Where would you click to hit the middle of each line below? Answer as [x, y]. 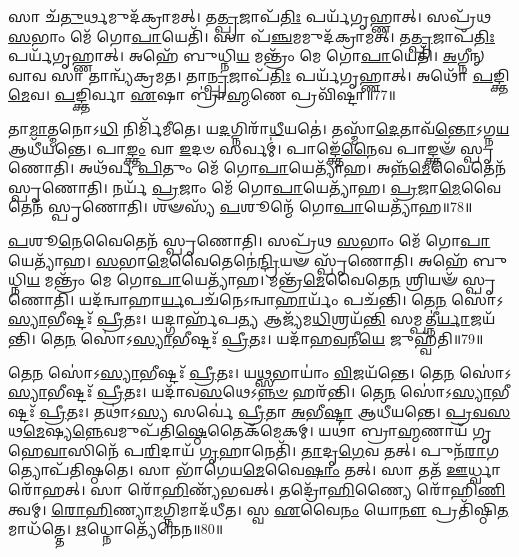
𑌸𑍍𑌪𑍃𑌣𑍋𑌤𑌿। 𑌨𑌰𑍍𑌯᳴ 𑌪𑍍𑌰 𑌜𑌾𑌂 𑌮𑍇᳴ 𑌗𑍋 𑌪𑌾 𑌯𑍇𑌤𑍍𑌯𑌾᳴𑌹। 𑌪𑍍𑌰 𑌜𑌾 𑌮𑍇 [234, 186]
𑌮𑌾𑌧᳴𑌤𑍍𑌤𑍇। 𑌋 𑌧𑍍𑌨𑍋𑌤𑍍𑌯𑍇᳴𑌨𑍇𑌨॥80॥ [116, 528]
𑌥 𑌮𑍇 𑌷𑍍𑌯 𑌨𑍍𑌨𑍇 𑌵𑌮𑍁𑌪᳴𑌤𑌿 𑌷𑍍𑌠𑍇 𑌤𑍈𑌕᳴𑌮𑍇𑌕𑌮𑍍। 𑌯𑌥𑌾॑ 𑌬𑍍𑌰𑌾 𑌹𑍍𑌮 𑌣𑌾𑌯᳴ [238, 430]
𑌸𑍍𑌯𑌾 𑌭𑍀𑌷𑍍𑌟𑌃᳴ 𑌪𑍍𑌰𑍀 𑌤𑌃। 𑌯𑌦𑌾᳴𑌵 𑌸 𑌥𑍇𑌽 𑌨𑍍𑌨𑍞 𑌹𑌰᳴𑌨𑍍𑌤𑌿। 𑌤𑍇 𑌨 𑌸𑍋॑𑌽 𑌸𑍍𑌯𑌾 [250, 391]
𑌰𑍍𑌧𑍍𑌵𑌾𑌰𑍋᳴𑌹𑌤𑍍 [485, 469]
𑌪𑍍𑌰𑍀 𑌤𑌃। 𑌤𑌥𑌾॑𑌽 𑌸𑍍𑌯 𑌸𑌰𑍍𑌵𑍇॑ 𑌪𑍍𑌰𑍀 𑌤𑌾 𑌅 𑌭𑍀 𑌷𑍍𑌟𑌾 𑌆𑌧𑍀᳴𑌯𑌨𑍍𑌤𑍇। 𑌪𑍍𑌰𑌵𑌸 [275, 410]
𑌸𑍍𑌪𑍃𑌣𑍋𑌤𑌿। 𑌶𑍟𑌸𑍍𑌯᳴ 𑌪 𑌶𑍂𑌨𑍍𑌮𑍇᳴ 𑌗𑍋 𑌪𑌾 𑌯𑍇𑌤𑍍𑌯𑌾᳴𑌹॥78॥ [260, 206]
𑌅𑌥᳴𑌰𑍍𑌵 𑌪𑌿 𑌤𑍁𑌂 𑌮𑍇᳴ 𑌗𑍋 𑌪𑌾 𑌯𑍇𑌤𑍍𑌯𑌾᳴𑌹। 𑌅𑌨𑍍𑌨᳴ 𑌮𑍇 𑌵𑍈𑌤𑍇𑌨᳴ [292, 167]
